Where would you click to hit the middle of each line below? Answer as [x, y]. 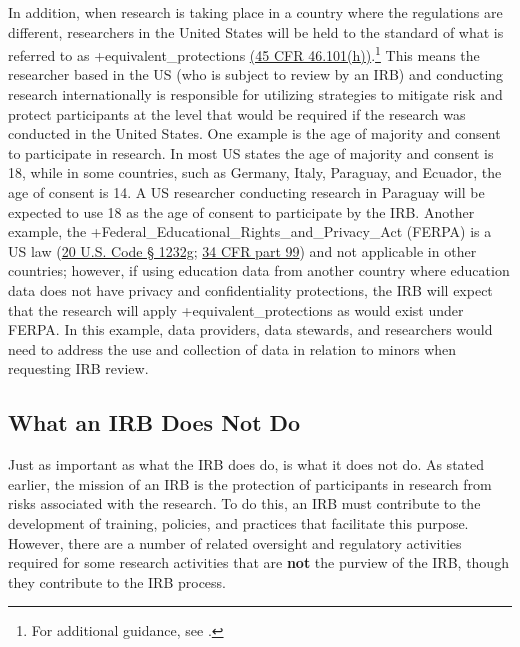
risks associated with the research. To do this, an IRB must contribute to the [244, 503]
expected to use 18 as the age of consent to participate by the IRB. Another [241, 211]
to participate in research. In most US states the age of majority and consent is [251, 152]
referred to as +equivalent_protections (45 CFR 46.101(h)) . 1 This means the [244, 53]
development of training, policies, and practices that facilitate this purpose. [238, 522]
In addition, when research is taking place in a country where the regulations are [255, 12]
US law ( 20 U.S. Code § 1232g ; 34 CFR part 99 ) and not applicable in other [242, 250]
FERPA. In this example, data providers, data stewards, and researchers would [250, 329]
